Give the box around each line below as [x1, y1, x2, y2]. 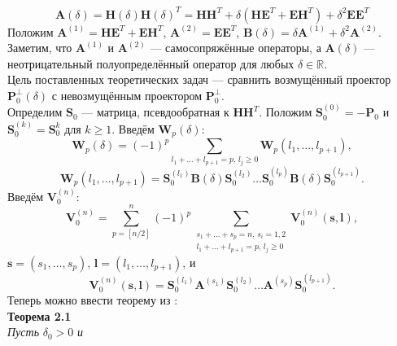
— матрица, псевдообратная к [81, 103, 229, 120]
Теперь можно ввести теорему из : [7, 291, 178, 309]
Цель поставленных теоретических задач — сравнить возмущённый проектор [7, 71, 391, 88]
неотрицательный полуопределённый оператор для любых [7, 55, 294, 72]
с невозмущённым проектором [51, 86, 202, 103]
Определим [7, 103, 63, 120]
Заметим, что [7, 39, 72, 56]
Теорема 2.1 [7, 307, 72, 324]
